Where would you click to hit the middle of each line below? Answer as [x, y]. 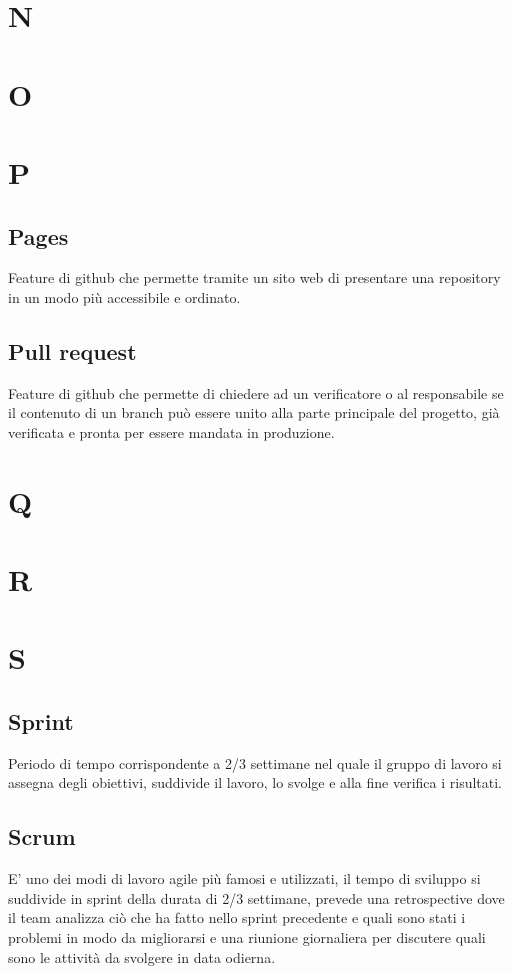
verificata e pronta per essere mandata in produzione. [171, 431]
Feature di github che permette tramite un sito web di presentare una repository [254, 277]
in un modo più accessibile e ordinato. [124, 296]
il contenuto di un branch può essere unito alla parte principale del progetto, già [254, 412]
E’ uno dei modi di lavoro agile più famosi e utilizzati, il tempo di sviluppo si [244, 878]
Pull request [72, 350]
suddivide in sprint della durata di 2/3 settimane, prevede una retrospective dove [256, 897]
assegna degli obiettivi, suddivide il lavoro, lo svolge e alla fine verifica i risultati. [255, 782]
